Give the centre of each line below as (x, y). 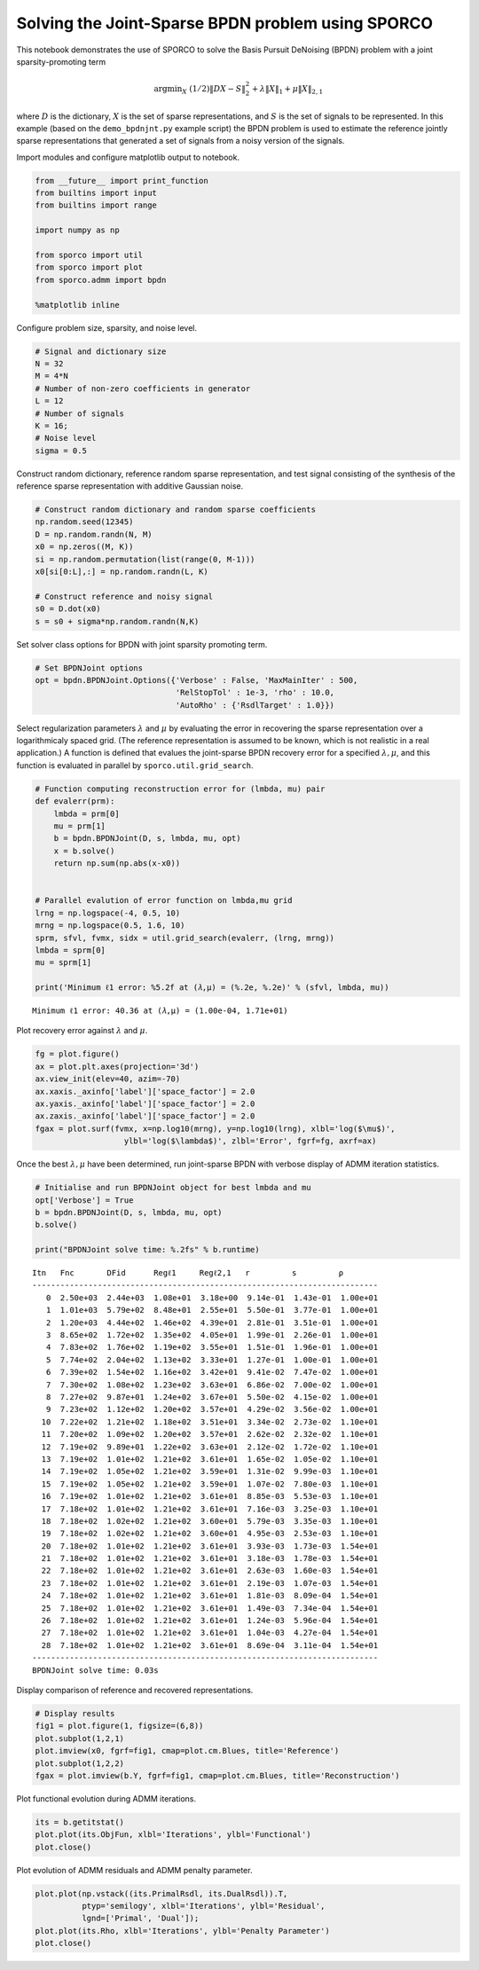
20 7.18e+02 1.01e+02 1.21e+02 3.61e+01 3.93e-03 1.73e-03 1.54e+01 (210, 1546)
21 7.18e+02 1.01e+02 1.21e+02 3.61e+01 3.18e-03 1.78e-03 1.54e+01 (210, 1558)
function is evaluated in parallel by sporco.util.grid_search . (135, 765)
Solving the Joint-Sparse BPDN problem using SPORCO (225, 23)
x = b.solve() (84, 851)
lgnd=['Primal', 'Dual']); (140, 1919)
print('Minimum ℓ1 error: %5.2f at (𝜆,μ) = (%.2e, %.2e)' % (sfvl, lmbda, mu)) (212, 988)
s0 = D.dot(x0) (68, 609)
